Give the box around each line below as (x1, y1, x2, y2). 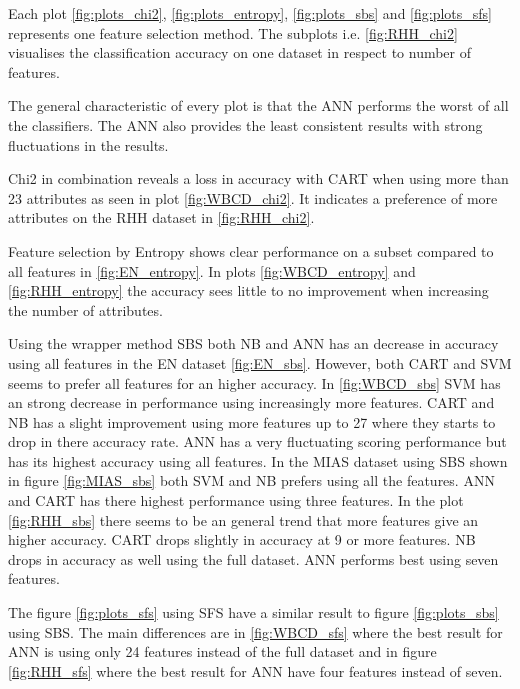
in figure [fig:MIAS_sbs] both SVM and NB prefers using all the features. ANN (8, 470, 495, 491)
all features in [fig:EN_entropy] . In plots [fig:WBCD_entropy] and (8, 260, 416, 281)
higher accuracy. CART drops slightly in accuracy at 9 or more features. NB (8, 529, 476, 550)
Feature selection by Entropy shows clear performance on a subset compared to (8, 240, 494, 261)
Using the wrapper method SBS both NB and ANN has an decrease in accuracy (8, 333, 499, 354)
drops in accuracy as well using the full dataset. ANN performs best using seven (8, 548, 499, 569)
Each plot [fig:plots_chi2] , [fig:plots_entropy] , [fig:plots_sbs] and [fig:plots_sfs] (8, 3, 493, 23)
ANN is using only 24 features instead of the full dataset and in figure (8, 641, 437, 662)
